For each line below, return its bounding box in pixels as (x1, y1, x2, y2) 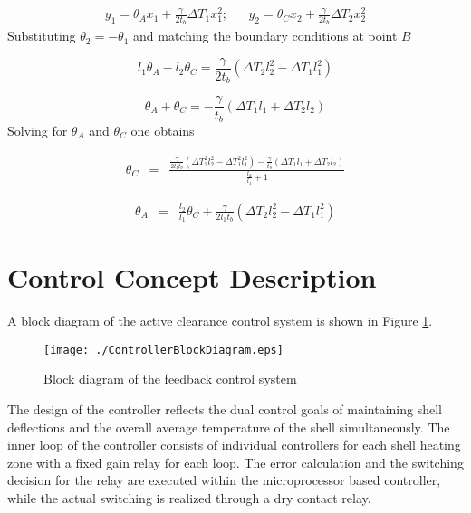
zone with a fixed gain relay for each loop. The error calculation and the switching (7, 452, 464, 471)
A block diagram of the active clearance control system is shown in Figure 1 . (7, 311, 433, 330)
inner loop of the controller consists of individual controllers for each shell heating (7, 435, 461, 454)
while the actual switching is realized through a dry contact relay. (7, 489, 371, 508)
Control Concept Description (7, 259, 377, 296)
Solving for (7, 120, 68, 139)
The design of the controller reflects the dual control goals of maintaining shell (7, 400, 442, 419)
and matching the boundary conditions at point (132, 26, 398, 45)
